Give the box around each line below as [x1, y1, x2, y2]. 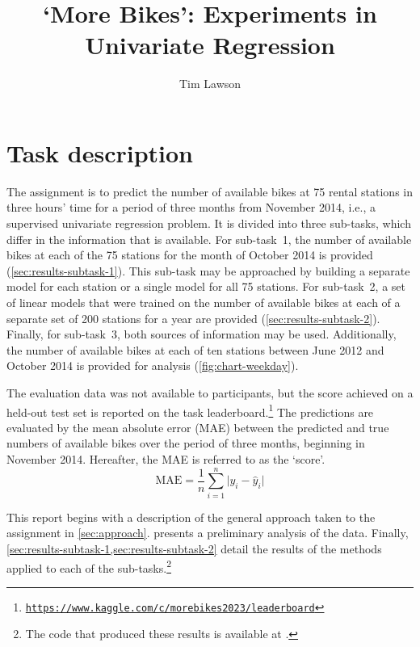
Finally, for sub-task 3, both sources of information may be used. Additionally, [6, 326, 397, 342]
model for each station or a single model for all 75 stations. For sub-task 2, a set [6, 278, 405, 295]
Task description [6, 136, 194, 169]
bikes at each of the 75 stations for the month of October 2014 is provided [6, 246, 373, 263]
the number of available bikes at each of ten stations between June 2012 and [6, 341, 384, 358]
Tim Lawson [178, 75, 241, 92]
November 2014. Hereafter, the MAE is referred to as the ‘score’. [6, 451, 325, 467]
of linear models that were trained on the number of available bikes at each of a [6, 294, 401, 310]
